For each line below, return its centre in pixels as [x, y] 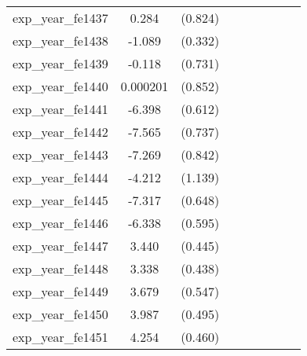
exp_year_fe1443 [60, 154]
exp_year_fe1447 [60, 246]
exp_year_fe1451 [60, 337]
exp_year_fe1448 [60, 268]
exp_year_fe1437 [60, 18]
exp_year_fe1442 [60, 132]
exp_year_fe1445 [60, 200]
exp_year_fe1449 [60, 291]
